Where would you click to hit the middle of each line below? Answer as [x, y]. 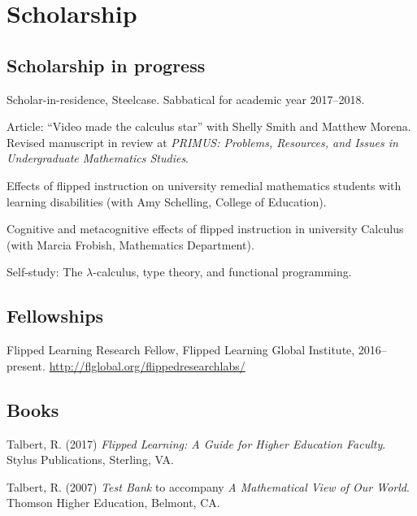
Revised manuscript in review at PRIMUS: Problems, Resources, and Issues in [202, 142]
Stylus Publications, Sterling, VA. [90, 460]
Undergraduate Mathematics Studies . [98, 158]
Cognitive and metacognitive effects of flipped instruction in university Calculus [205, 229]
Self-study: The [45, 272]
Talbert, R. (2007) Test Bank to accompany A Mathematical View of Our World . [208, 486]
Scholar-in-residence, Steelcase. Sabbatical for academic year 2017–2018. [186, 99]
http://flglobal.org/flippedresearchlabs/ [147, 365]
